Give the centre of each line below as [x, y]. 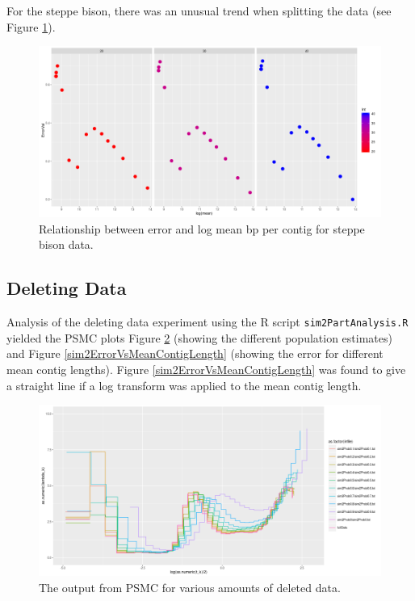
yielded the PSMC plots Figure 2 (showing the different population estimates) [199, 337]
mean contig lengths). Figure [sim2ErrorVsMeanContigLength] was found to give [206, 370]
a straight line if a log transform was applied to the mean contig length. [184, 385]
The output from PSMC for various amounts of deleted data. [190, 587]
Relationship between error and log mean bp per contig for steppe [202, 228]
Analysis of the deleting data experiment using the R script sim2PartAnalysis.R [207, 322]
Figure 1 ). [31, 26]
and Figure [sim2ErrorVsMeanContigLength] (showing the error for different [195, 353]
